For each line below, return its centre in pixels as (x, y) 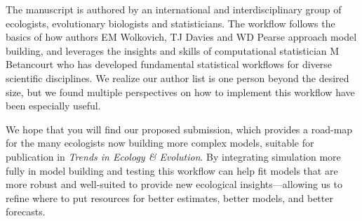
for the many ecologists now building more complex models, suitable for (160, 143)
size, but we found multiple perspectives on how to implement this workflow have (180, 92)
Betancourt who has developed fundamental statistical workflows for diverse (169, 64)
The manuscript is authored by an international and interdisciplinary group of (174, 9)
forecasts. (26, 212)
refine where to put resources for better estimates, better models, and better (169, 197)
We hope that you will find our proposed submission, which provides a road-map (179, 129)
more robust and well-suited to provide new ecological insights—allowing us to (174, 184)
